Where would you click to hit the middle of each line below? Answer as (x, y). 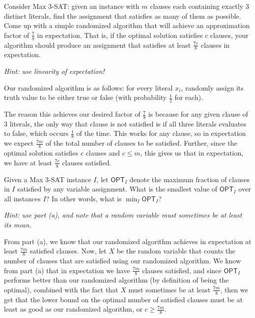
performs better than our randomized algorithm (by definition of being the (116, 280)
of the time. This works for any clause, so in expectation (161, 133)
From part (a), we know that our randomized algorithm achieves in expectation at (128, 241)
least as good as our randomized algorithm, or (73, 309)
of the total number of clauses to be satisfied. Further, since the (142, 143)
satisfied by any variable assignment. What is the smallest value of (117, 189)
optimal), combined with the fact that (61, 289)
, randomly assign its (212, 87)
